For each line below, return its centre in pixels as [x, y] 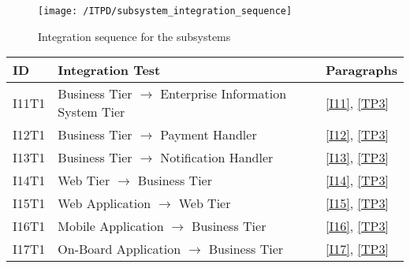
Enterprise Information [224, 94]
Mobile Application [111, 226]
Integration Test [109, 70]
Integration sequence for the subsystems [134, 36]
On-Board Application [119, 249]
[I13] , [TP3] [357, 158]
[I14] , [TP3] [357, 181]
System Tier [91, 112]
